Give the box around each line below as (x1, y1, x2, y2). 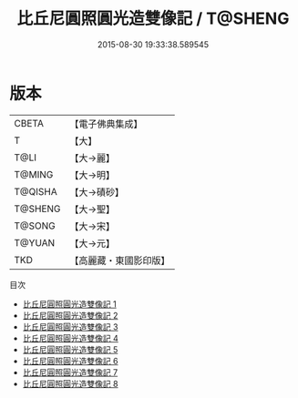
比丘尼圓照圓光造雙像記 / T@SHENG (16, 8, 290, 29)
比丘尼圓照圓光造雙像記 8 (22, 378, 118, 389)
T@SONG (14, 219, 57, 232)
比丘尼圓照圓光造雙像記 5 (22, 343, 118, 355)
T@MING (14, 168, 54, 180)
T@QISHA (14, 185, 57, 198)
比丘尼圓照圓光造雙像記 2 (22, 310, 118, 321)
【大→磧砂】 (69, 186, 125, 199)
